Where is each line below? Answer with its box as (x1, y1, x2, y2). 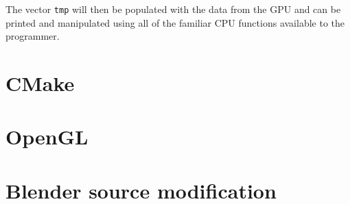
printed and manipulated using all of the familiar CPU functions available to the (5, 15, 345, 29)
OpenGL (5, 123, 89, 151)
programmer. (5, 29, 60, 43)
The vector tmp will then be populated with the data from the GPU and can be (5, 2, 341, 16)
